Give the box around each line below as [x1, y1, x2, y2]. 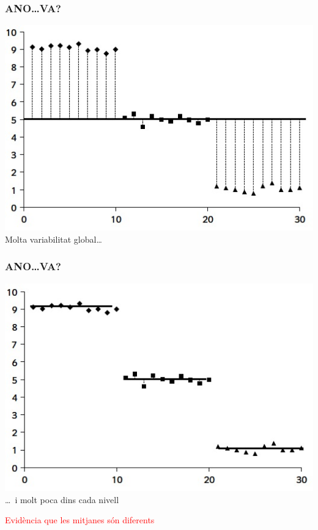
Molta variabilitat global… [5, 232, 102, 245]
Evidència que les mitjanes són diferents [5, 513, 155, 526]
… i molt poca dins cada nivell [5, 493, 119, 506]
